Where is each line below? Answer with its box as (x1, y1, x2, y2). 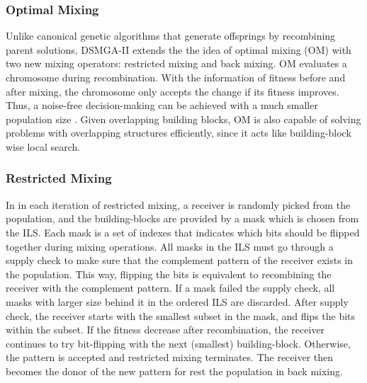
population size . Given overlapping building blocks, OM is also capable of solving (6, 111, 361, 126)
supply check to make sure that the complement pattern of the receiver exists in (6, 253, 354, 268)
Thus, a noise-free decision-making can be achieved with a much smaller (6, 98, 318, 113)
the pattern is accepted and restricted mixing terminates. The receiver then (6, 350, 334, 365)
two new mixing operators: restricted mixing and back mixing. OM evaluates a (6, 56, 347, 71)
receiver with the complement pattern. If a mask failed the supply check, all (6, 280, 335, 295)
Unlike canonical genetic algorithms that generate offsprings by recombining (6, 28, 336, 43)
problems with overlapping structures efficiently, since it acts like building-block (6, 125, 351, 140)
